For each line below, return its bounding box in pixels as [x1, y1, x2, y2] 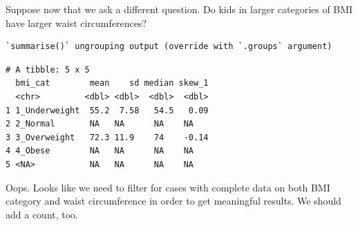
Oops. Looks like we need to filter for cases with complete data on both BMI [6, 180, 330, 194]
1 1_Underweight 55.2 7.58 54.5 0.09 [6, 105, 209, 115]
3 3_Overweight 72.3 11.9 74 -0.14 [6, 132, 209, 142]
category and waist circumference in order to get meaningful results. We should [6, 194, 341, 208]
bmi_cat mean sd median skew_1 [15, 78, 209, 88]
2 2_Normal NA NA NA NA [6, 119, 194, 129]
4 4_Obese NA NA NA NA [6, 146, 194, 156]
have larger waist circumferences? [6, 15, 147, 30]
